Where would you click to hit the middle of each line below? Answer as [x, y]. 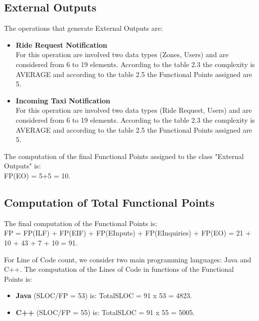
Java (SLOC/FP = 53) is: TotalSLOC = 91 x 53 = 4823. [104, 295]
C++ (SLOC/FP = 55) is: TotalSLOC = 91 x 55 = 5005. [105, 312]
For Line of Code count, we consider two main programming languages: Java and [128, 259]
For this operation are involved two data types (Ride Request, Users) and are [134, 110]
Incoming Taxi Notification [63, 100]
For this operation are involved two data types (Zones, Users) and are [122, 54]
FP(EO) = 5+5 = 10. [37, 175]
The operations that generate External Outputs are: [83, 28]
